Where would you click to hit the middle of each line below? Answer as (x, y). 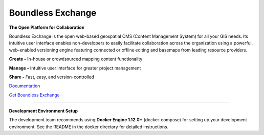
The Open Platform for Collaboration (47, 27)
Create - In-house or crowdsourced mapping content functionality (76, 59)
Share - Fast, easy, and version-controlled (52, 77)
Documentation (24, 86)
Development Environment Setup (44, 111)
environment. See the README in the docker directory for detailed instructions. (89, 127)
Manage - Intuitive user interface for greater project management (75, 68)
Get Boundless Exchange (34, 95)
